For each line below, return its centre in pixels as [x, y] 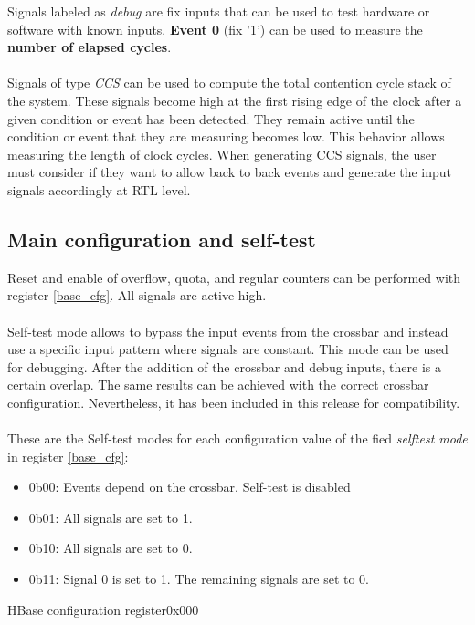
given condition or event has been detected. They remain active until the [211, 118]
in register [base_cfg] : [68, 456]
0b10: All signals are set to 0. [111, 548]
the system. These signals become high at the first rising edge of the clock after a [235, 100]
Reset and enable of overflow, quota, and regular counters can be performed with [234, 277]
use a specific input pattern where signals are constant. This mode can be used [228, 349]
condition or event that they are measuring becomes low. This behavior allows [226, 136]
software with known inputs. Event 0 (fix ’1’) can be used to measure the [215, 29]
